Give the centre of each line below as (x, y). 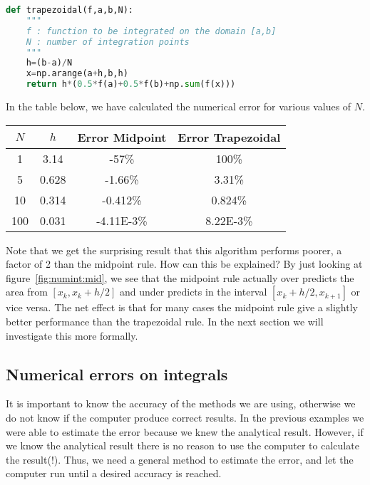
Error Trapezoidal (229, 137)
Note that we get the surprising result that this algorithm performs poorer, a (174, 250)
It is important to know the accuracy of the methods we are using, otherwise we (181, 403)
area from (27, 292)
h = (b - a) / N (49, 63)
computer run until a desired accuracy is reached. (114, 473)
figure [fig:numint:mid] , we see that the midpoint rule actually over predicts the (180, 277)
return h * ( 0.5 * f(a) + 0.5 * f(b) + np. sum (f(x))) (131, 84)
